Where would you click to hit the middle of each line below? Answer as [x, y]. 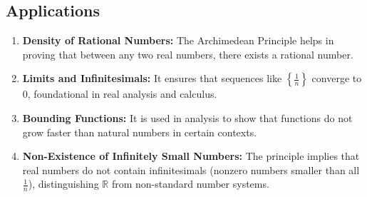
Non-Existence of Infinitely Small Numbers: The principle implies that [191, 156]
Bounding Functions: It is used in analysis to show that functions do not [187, 117]
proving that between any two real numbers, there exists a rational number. [188, 54]
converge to [337, 78]
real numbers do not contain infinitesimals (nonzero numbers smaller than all [191, 170]
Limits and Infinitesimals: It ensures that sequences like [152, 78]
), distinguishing [63, 184]
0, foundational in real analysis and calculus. [120, 94]
